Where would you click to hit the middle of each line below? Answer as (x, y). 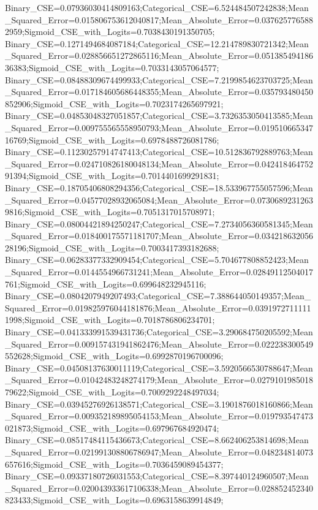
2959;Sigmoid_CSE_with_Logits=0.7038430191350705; (110, 32)
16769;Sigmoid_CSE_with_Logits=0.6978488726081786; (112, 139)
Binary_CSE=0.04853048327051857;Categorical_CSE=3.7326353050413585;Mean (159, 116)
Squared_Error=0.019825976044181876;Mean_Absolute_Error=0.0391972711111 (158, 307)
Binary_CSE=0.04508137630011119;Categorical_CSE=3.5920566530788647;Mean (159, 367)
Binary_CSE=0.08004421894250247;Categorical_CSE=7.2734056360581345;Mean (159, 223)
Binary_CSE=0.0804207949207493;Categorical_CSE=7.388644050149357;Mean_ (158, 296)
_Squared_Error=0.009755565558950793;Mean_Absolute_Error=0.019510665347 (159, 127)
